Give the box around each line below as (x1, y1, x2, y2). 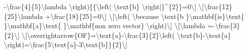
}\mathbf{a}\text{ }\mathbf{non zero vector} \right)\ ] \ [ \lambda (4, 20, 206, 31)
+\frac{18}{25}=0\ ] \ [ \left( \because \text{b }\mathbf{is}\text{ (45, 11, 245, 21)
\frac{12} (204, 1, 232, 11)
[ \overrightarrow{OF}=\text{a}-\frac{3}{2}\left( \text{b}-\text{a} (25, 30, 231, 40)
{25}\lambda (4, 11, 43, 21)
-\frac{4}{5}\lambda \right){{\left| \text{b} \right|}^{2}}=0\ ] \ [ (4, 1, 204, 11)
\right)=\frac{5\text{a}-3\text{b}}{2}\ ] (4, 39, 127, 50)
